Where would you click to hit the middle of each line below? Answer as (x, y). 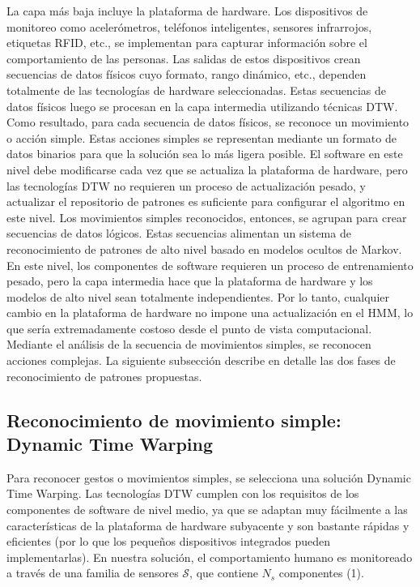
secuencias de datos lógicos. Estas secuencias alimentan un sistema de (179, 233)
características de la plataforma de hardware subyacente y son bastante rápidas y (208, 525)
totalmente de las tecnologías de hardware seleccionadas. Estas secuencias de (197, 90)
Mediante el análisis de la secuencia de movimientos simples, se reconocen (189, 344)
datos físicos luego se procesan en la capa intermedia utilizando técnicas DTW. (202, 106)
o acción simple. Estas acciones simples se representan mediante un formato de (202, 137)
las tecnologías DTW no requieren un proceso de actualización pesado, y (186, 185)
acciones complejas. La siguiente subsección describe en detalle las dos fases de (201, 360)
